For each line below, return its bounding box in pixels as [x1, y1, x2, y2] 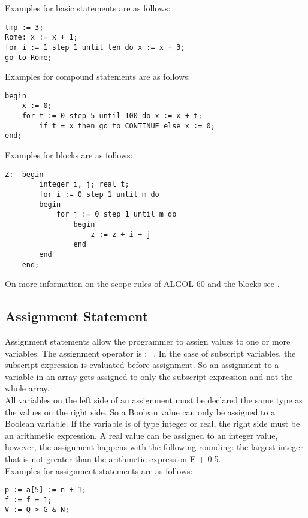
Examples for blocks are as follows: [5, 149, 133, 161]
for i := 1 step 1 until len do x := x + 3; [5, 43, 185, 52]
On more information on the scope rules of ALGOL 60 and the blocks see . [5, 277, 280, 290]
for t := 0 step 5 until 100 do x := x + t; [22, 112, 203, 121]
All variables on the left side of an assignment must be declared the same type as [5, 394, 303, 406]
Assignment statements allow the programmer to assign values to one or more [5, 335, 291, 348]
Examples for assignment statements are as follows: [5, 464, 193, 477]
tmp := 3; [5, 23, 44, 32]
